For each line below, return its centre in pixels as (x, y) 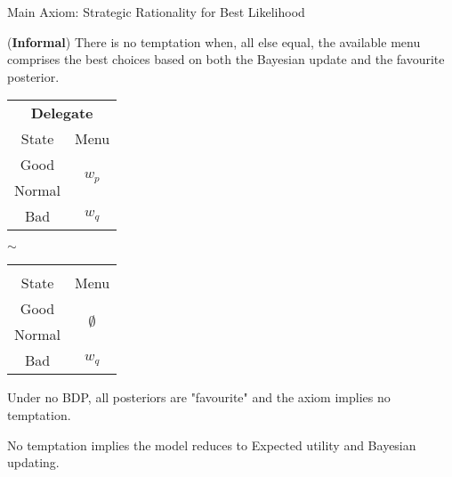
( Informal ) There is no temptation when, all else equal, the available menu (214, 41)
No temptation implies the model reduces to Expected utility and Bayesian (212, 445)
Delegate (62, 113)
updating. (33, 462)
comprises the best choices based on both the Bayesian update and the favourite (226, 59)
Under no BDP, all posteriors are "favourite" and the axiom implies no (199, 397)
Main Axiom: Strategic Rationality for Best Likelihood (156, 12)
